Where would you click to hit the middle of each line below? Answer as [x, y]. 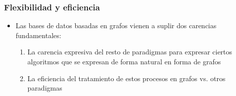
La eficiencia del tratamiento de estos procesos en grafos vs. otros [126, 78]
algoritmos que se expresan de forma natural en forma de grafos [124, 61]
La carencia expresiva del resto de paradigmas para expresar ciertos [130, 52]
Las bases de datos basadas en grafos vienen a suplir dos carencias [116, 25]
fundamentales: [38, 35]
